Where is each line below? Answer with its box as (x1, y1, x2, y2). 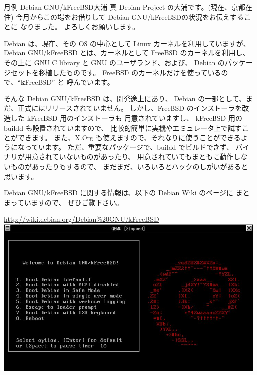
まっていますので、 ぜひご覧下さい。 (4, 197, 123, 207)
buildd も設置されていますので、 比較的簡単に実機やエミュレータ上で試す (4, 122, 242, 133)
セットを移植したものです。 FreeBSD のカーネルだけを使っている (10, 67, 221, 77)
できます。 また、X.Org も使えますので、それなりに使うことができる (17, 132, 241, 142)
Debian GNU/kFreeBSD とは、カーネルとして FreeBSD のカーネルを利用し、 (4, 47, 250, 58)
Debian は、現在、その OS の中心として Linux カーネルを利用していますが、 (4, 38, 250, 48)
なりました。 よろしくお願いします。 (20, 21, 139, 32)
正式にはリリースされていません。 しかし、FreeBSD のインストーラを (17, 103, 242, 113)
